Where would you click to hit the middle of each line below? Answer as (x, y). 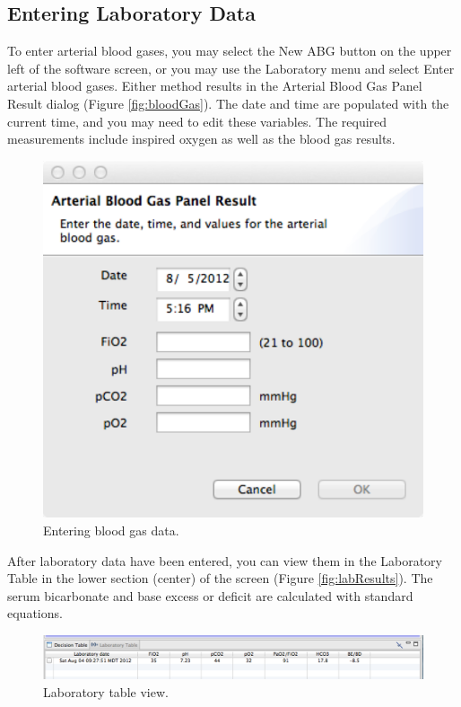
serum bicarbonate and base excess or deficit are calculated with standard (210, 595)
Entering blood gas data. (111, 530)
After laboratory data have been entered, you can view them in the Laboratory (225, 560)
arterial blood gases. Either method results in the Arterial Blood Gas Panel (215, 86)
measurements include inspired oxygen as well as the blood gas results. (201, 139)
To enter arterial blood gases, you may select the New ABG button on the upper (230, 51)
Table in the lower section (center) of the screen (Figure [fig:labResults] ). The (220, 578)
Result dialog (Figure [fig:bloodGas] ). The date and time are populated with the (228, 103)
